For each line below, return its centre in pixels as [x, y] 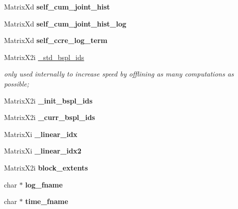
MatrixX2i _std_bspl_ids [44, 57]
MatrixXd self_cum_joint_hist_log [65, 23]
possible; [17, 83]
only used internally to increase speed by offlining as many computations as [119, 74]
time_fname [47, 201]
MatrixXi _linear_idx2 [43, 151]
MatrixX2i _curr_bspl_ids [50, 117]
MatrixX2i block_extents [46, 167]
